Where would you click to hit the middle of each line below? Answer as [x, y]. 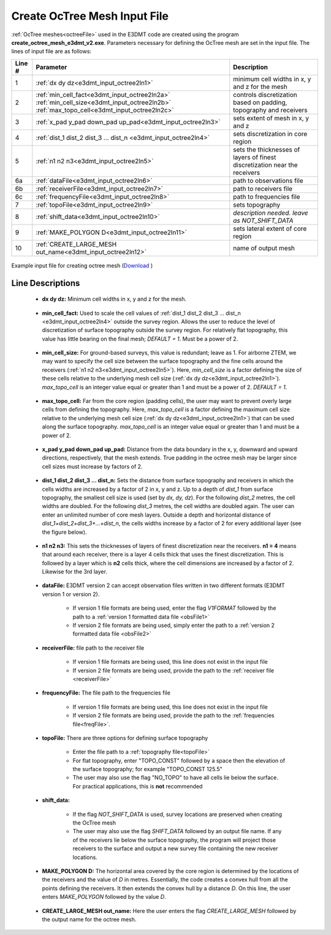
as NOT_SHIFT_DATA [263, 220]
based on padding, [260, 102]
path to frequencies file [267, 196]
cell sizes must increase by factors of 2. [92, 466]
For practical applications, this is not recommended [138, 786]
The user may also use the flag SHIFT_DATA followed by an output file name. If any [177, 831]
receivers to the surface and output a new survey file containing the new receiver [175, 848]
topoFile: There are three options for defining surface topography [125, 738]
